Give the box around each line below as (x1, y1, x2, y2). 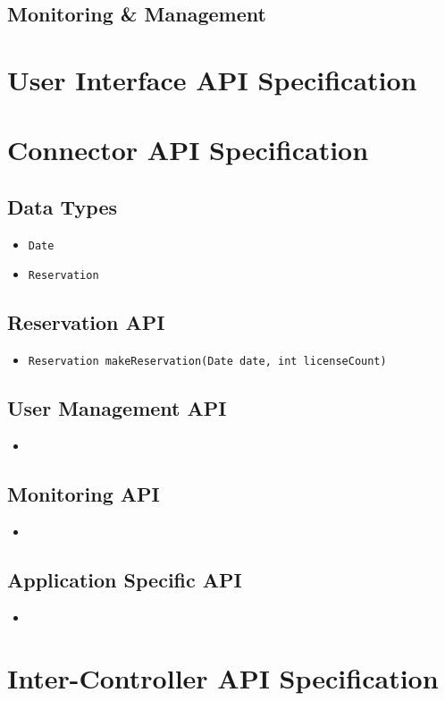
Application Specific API (7, 565, 242, 593)
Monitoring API (7, 480, 160, 508)
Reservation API (7, 308, 165, 336)
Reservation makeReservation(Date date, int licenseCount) (28, 355, 387, 368)
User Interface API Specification (7, 61, 417, 97)
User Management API (7, 394, 227, 422)
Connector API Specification (7, 131, 369, 168)
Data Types (7, 192, 117, 220)
